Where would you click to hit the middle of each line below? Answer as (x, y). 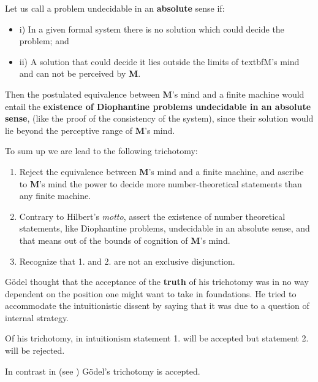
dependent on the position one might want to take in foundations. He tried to (151, 293)
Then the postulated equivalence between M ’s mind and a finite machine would (155, 94)
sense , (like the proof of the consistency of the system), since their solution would (159, 118)
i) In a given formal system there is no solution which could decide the (152, 29)
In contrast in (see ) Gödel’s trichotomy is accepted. (103, 371)
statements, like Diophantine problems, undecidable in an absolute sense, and (165, 228)
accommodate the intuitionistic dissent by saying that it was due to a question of (157, 306)
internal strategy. (37, 317)
